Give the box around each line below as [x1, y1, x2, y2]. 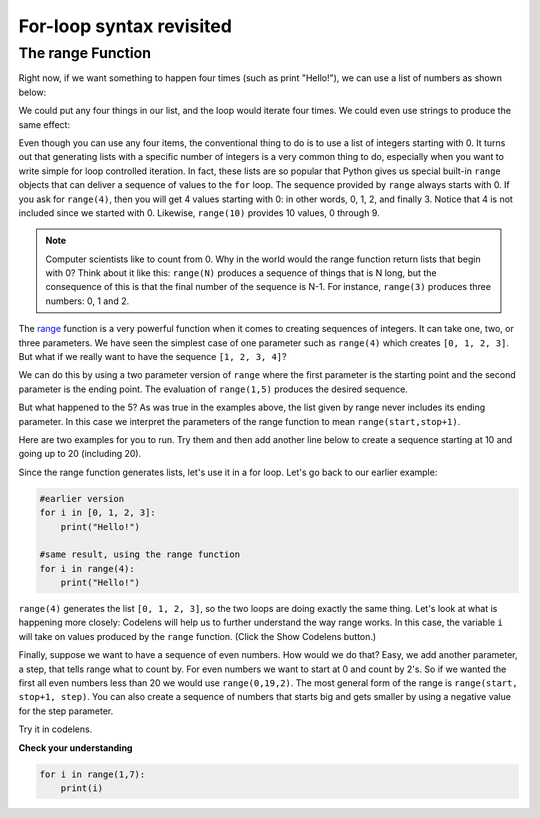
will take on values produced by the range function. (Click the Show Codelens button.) [18, 630, 377, 642]
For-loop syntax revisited [18, 15, 232, 37]
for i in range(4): [39, 563, 135, 574]
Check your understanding [18, 741, 133, 754]
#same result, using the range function [39, 549, 240, 560]
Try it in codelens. [18, 723, 93, 735]
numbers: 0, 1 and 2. [45, 295, 130, 307]
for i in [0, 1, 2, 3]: [39, 507, 157, 519]
